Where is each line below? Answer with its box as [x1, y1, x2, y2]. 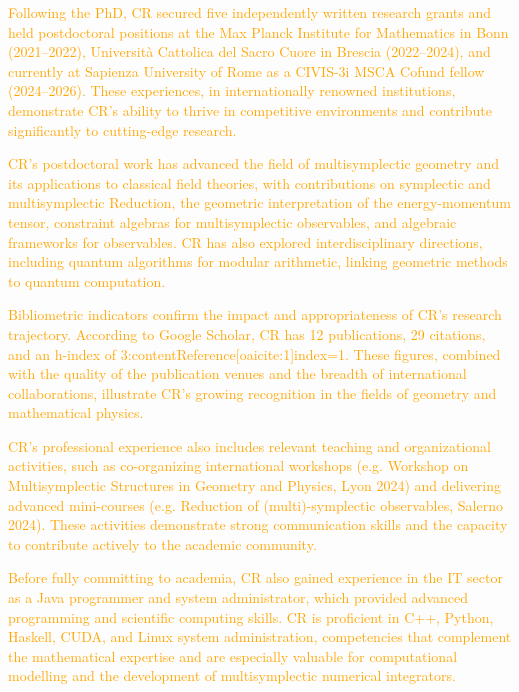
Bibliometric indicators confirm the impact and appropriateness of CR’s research [8, 304, 502, 325]
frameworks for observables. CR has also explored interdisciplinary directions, [8, 231, 483, 252]
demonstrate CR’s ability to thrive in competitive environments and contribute [8, 99, 492, 120]
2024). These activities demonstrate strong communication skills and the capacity [8, 514, 508, 535]
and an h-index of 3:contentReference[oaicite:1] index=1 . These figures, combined [8, 343, 501, 364]
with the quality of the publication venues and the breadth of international [8, 363, 467, 384]
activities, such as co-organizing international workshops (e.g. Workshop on [8, 455, 469, 476]
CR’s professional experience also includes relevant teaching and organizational [8, 435, 491, 456]
